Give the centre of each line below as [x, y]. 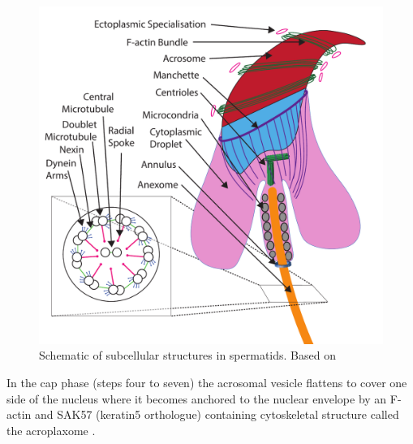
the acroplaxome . [51, 430]
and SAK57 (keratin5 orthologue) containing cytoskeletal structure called [217, 414]
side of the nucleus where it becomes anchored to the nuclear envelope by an [197, 398]
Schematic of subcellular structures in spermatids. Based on [187, 355]
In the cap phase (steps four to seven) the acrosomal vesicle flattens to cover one [207, 382]
